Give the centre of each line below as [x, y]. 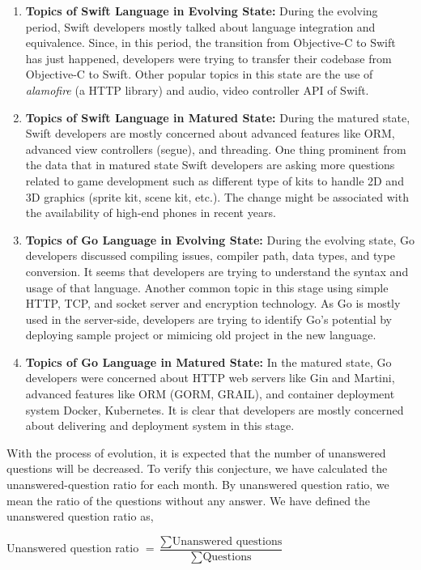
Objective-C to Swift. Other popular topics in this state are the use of [199, 74]
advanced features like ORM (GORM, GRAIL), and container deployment [210, 394]
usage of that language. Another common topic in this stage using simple [207, 287]
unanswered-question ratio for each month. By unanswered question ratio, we [198, 485]
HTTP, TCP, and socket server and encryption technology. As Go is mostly [213, 303]
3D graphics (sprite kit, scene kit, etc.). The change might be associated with [217, 196]
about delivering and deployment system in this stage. [160, 425]
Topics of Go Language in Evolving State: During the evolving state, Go [220, 239]
